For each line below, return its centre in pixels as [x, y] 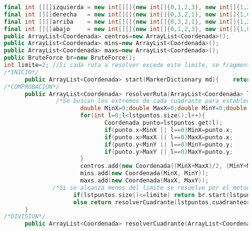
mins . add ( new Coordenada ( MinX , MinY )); [144, 173]
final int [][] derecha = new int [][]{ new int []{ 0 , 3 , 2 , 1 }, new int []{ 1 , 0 [127, 14]
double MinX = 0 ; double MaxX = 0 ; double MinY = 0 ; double [164, 108]
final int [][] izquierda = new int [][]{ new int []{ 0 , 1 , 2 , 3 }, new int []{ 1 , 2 [127, 7]
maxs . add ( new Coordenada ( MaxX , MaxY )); [144, 181]
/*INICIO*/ [21, 72]
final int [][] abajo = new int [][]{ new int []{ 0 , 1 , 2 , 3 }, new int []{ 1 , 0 [127, 29]
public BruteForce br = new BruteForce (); [70, 58]
